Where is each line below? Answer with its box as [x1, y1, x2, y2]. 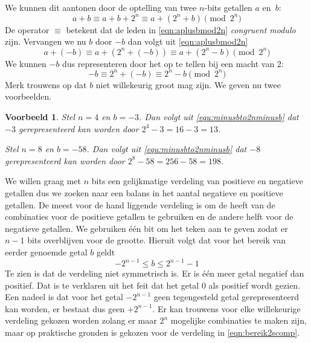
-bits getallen [204, 1, 252, 13]
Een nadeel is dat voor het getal [5, 290, 123, 303]
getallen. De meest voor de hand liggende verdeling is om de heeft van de [5, 198, 275, 211]
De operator [5, 23, 50, 36]
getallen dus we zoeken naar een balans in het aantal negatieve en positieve [5, 187, 283, 199]
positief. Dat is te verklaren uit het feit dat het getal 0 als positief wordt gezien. [5, 278, 301, 291]
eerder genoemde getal [5, 246, 88, 258]
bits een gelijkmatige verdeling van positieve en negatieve [91, 175, 303, 187]
